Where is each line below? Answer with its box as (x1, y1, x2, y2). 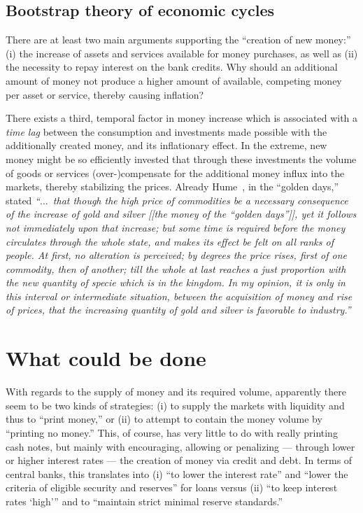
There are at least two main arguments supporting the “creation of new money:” (6, 32, 351, 47)
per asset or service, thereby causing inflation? (6, 87, 204, 101)
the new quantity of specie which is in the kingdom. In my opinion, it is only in (6, 275, 346, 290)
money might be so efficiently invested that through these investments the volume (6, 151, 357, 166)
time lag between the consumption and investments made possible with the (6, 124, 327, 139)
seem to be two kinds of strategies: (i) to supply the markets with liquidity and (6, 398, 345, 412)
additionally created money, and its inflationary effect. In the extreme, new (6, 138, 327, 153)
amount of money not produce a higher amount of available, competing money (6, 73, 342, 87)
